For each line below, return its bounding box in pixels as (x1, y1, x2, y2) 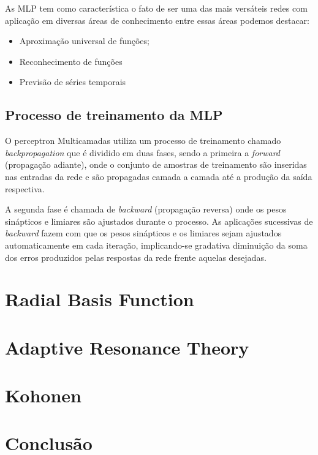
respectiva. (5, 182, 45, 195)
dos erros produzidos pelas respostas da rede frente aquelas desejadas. (5, 250, 267, 263)
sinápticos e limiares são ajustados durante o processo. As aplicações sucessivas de (5, 214, 313, 227)
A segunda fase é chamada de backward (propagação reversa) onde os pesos (5, 203, 287, 216)
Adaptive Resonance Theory (5, 334, 249, 359)
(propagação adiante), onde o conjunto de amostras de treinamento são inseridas (5, 158, 307, 171)
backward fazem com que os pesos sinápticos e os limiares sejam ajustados (5, 227, 282, 239)
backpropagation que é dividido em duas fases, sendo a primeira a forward (5, 146, 281, 159)
